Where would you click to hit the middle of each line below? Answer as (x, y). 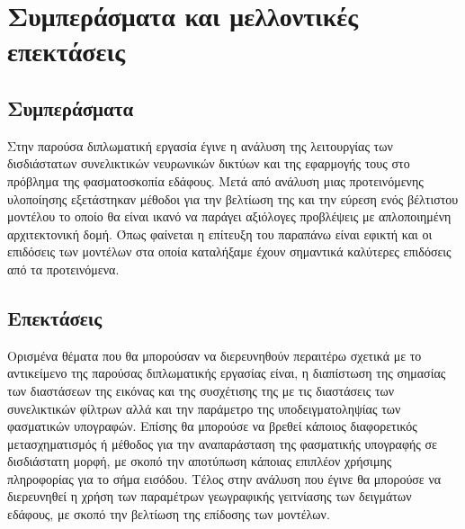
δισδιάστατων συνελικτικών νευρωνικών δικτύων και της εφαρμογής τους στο (209, 163)
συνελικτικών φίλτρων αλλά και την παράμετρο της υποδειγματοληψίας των (204, 408)
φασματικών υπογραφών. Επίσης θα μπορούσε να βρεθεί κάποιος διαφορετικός (212, 426)
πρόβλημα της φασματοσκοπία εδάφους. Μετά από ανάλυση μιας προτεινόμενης (215, 180)
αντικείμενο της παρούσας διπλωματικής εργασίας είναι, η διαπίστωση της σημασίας (227, 373)
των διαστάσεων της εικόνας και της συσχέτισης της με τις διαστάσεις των (201, 390)
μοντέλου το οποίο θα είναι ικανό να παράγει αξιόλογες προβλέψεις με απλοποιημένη (229, 216)
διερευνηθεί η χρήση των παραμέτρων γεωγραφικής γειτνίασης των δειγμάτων (210, 496)
